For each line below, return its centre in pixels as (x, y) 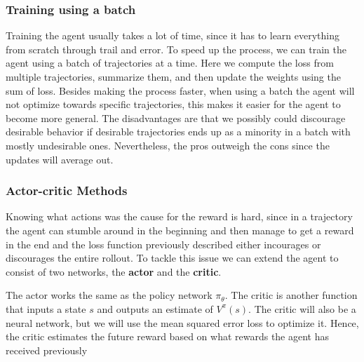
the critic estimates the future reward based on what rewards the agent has (168, 336)
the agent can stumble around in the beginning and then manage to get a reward (180, 230)
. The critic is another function (291, 295)
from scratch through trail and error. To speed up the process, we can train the (176, 49)
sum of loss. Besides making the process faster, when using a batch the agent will (180, 90)
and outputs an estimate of (155, 308)
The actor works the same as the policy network (109, 295)
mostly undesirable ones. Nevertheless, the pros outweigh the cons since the (168, 145)
